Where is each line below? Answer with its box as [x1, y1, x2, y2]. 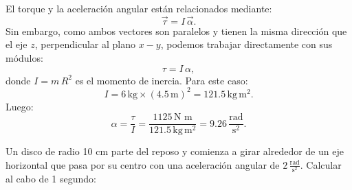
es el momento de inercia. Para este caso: [75, 73, 248, 87]
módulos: [5, 51, 43, 64]
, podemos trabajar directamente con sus [160, 37, 333, 51]
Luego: [5, 99, 34, 113]
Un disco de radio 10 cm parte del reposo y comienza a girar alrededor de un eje [5, 144, 344, 158]
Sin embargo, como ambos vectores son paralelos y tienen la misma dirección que [5, 23, 347, 38]
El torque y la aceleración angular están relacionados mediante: [5, 1, 272, 15]
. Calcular [300, 157, 342, 171]
